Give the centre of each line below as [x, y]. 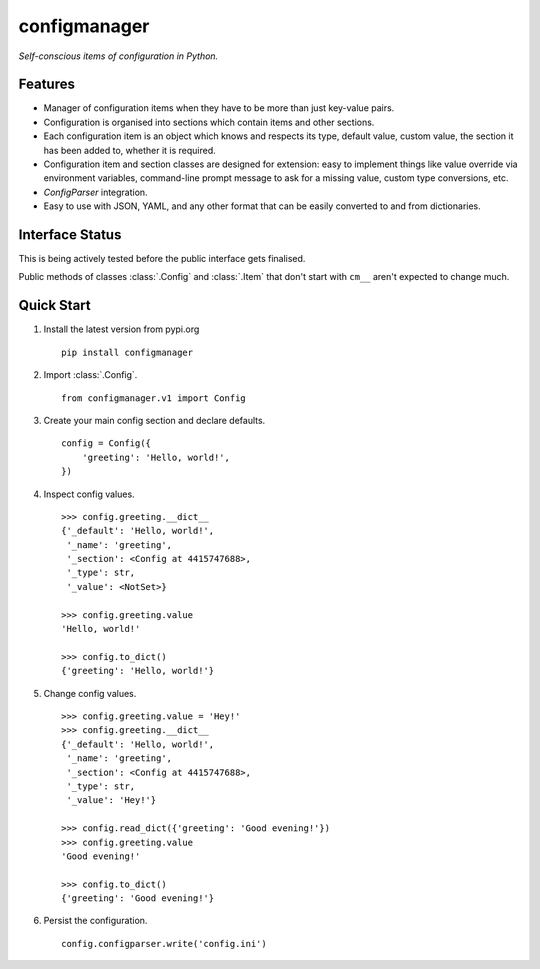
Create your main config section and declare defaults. [154, 420]
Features [46, 84]
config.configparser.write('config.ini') [164, 943]
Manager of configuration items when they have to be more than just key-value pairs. [219, 108]
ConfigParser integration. [96, 192]
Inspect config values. [89, 494]
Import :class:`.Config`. [90, 375]
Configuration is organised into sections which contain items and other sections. [209, 122]
